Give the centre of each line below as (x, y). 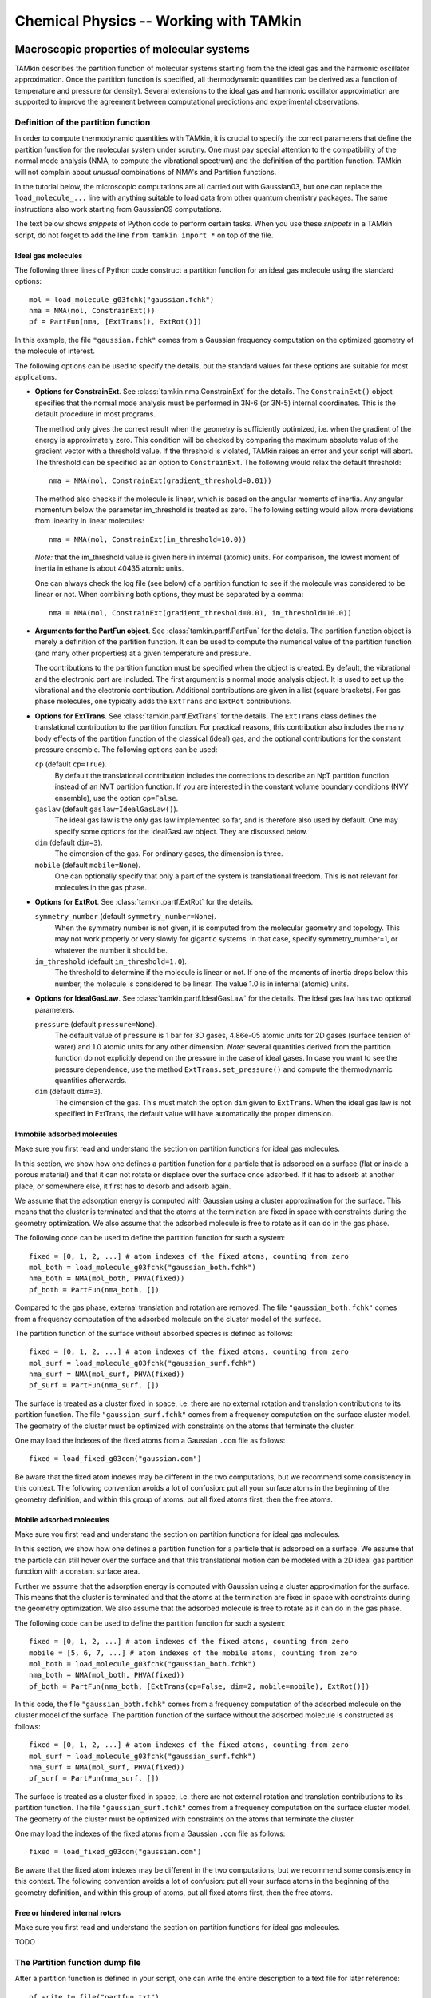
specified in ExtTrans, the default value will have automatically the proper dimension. (194, 1114)
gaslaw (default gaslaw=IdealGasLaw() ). (107, 809)
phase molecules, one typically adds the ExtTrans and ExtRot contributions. (163, 701)
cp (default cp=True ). (71, 764)
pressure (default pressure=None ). (96, 1024)
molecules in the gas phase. (101, 887)
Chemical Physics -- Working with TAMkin (158, 21)
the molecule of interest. (55, 351)
